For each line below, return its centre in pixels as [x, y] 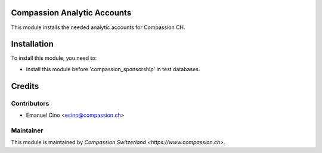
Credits [25, 86]
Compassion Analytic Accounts [71, 13]
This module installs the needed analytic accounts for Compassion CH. [98, 27]
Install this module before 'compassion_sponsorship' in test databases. [113, 69]
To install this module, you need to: [54, 58]
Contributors [30, 103]
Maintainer [27, 130]
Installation [32, 44]
